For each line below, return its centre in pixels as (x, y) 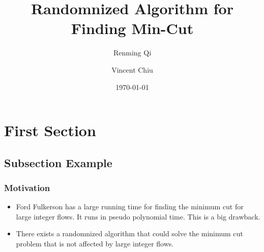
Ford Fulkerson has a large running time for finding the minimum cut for (130, 207)
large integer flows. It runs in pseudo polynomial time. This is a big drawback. (138, 216)
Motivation (27, 187)
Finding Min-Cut (132, 28)
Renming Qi (132, 53)
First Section (50, 130)
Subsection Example (58, 162)
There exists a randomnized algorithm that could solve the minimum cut (129, 233)
